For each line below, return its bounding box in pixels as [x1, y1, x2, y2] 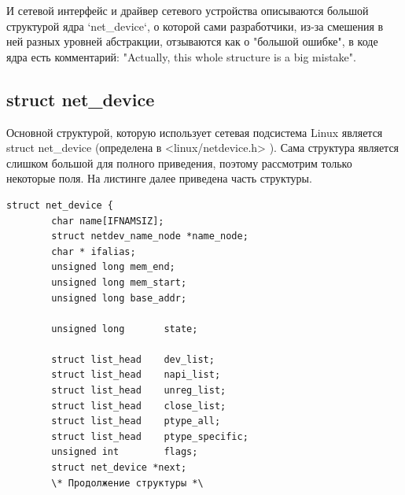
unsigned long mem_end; [51, 261, 175, 273]
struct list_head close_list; [51, 400, 226, 412]
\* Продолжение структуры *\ [51, 477, 204, 489]
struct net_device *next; [51, 462, 187, 474]
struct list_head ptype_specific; [51, 430, 249, 442]
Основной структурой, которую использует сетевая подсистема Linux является [6, 124, 383, 140]
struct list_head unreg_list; [51, 385, 226, 397]
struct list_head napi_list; [51, 369, 221, 381]
